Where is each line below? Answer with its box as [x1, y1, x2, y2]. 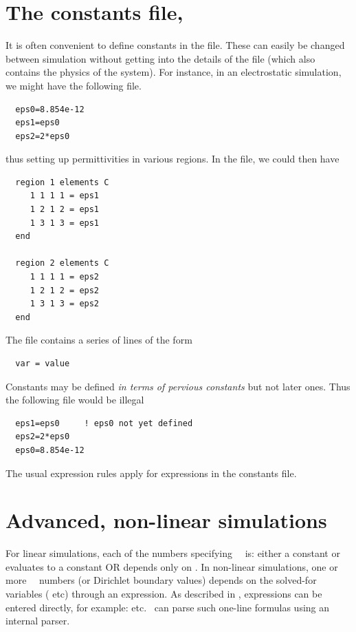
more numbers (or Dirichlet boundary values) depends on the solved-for [5, 573, 317, 587]
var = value [15, 359, 70, 368]
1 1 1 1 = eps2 [30, 272, 100, 282]
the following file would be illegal [5, 392, 144, 407]
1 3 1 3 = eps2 [30, 299, 100, 309]
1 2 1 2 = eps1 [30, 204, 100, 215]
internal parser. [5, 613, 70, 628]
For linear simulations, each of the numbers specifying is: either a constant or [5, 546, 340, 560]
